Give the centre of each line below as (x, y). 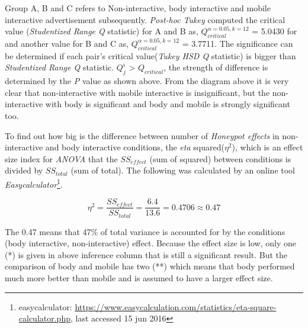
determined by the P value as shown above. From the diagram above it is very (147, 81)
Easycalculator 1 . (34, 183)
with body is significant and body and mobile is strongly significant (168, 104)
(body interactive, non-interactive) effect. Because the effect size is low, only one (150, 243)
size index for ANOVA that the (61, 158)
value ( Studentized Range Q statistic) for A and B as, (102, 31)
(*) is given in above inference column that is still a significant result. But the (146, 254)
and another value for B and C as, (67, 43)
